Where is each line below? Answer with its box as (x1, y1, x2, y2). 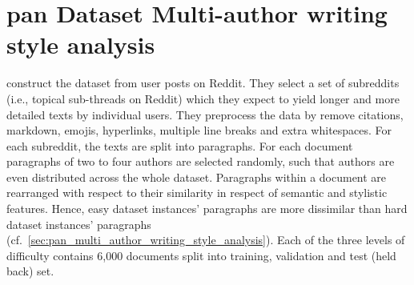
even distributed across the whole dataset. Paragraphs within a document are (6, 168, 387, 185)
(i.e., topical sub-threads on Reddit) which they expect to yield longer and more (6, 90, 400, 106)
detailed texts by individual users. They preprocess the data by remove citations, (6, 106, 404, 122)
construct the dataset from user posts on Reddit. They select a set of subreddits (6, 74, 400, 91)
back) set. (6, 263, 54, 279)
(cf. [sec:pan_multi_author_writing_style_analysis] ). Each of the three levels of (6, 231, 405, 248)
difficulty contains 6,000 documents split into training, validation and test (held (6, 247, 396, 263)
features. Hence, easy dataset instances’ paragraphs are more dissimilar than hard (6, 200, 408, 217)
